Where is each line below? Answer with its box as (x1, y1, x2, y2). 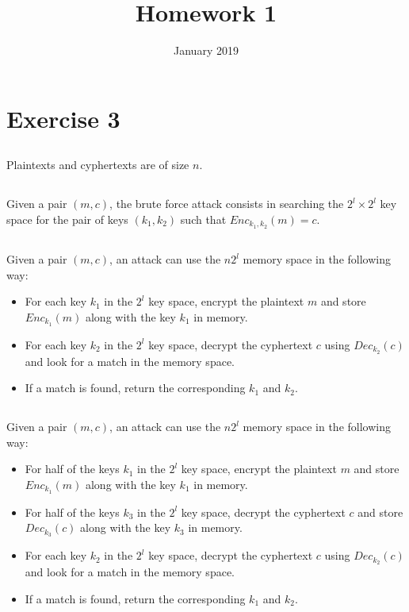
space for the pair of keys (6, 210, 128, 227)
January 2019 (174, 42, 239, 59)
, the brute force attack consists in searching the (109, 195, 344, 212)
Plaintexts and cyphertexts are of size (6, 156, 189, 173)
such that (180, 210, 227, 227)
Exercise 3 (6, 102, 120, 134)
